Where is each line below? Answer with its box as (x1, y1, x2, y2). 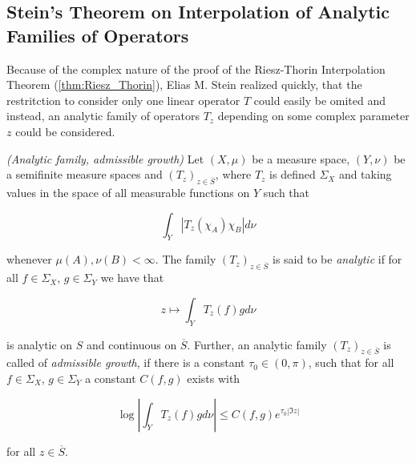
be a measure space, (252, 150, 350, 167)
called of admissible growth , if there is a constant (6, 354, 245, 371)
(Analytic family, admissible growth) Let (6, 150, 204, 167)
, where (215, 166, 252, 183)
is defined (269, 166, 316, 183)
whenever (6, 251, 52, 268)
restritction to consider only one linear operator (6, 91, 240, 108)
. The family (155, 251, 216, 268)
